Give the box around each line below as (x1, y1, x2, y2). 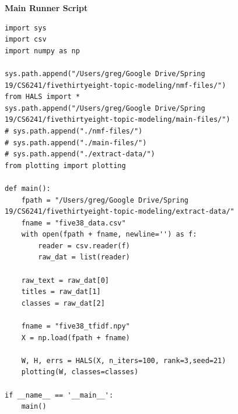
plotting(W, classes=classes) (21, 368, 139, 377)
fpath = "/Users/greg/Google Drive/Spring (21, 196, 188, 204)
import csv (5, 35, 47, 44)
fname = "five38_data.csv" (21, 218, 126, 227)
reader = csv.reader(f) (38, 241, 130, 250)
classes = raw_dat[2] (21, 299, 105, 307)
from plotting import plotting (5, 161, 126, 170)
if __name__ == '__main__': (5, 391, 114, 399)
